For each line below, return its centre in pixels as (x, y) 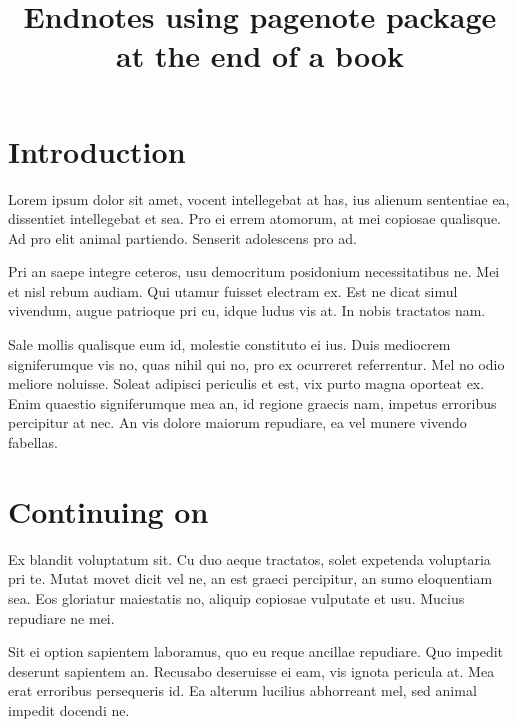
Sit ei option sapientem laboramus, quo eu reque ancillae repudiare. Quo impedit (256, 651)
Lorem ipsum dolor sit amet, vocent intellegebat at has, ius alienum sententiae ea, (259, 198)
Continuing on (108, 510)
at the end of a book (260, 55)
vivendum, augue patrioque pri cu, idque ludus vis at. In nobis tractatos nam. (247, 310)
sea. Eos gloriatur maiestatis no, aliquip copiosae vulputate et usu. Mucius (236, 597)
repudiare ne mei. (61, 617)
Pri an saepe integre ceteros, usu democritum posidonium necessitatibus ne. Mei (254, 271)
